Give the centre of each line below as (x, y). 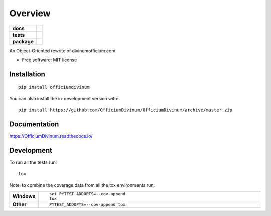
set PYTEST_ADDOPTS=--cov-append (87, 194)
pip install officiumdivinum (54, 87)
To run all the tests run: (33, 162)
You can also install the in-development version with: (64, 98)
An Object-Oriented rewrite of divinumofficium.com (62, 51)
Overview (30, 13)
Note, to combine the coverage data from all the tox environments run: (82, 185)
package (23, 41)
